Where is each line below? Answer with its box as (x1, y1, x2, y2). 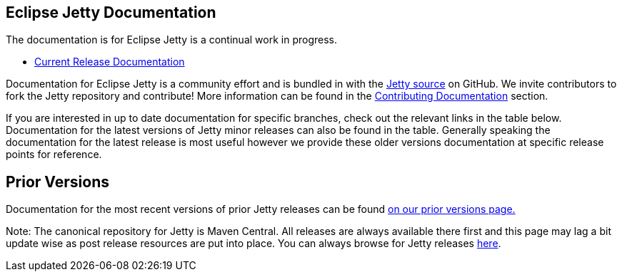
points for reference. (6, 148, 102, 161)
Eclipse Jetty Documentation (6, 4, 216, 21)
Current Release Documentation (34, 56, 185, 68)
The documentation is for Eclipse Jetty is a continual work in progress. (6, 33, 337, 46)
